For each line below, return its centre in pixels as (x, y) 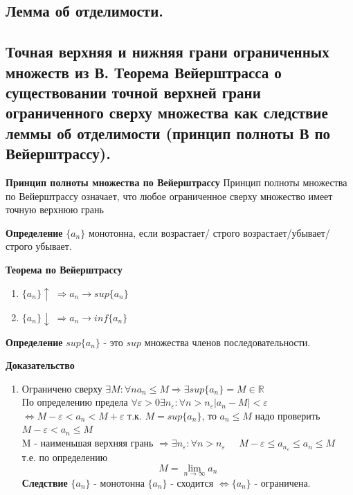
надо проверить (288, 415)
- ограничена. (282, 482)
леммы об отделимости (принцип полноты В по (168, 133)
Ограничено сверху (62, 388)
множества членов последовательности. (227, 342)
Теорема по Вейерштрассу (64, 269)
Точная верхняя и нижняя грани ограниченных (168, 52)
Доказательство (40, 365)
